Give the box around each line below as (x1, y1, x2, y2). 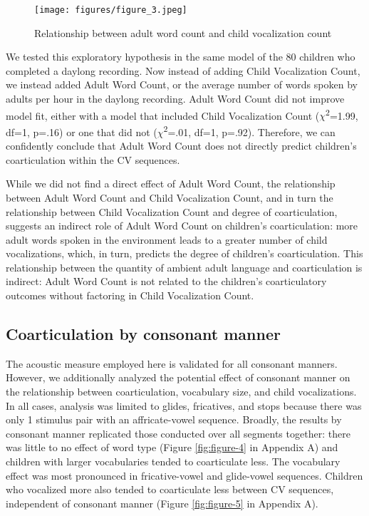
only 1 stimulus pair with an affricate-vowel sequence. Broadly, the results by (6, 412, 342, 427)
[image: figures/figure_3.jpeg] (34, 5, 187, 15)
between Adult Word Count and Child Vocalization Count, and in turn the (6, 190, 333, 205)
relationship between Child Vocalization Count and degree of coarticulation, (6, 204, 338, 219)
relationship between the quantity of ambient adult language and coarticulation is (6, 259, 363, 274)
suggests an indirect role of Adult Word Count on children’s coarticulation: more (6, 218, 358, 233)
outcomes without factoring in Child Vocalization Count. (6, 288, 254, 303)
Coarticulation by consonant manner (6, 323, 281, 345)
